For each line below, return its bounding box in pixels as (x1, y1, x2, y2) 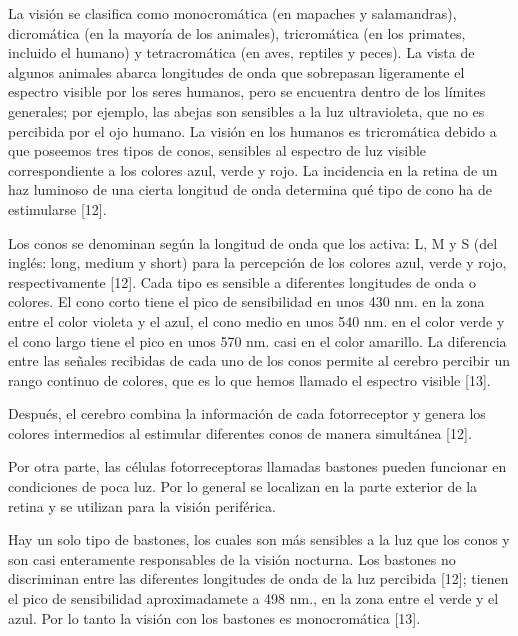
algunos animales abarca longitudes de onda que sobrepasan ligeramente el (8, 61, 465, 82)
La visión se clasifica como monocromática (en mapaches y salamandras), (8, 3, 457, 23)
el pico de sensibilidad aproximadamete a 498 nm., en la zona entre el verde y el (8, 588, 499, 609)
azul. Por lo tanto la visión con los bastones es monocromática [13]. (8, 607, 421, 628)
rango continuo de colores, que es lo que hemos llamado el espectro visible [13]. (8, 369, 491, 390)
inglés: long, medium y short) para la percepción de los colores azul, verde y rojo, (8, 252, 507, 273)
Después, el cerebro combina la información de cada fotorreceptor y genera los (8, 403, 486, 424)
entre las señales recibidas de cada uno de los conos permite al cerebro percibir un (8, 350, 510, 371)
